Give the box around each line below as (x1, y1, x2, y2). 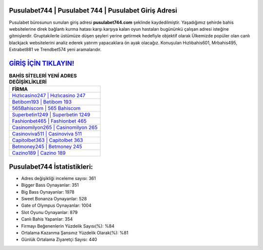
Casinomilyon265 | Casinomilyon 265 (12, 124, 98, 131)
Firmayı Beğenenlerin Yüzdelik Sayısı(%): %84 (21, 223, 114, 229)
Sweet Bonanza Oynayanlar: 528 (21, 196, 87, 202)
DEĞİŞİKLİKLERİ (9, 78, 47, 85)
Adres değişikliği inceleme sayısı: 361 (21, 175, 96, 181)
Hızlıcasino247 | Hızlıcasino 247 (12, 92, 86, 99)
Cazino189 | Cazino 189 (12, 150, 66, 157)
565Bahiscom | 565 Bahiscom (12, 105, 81, 112)
